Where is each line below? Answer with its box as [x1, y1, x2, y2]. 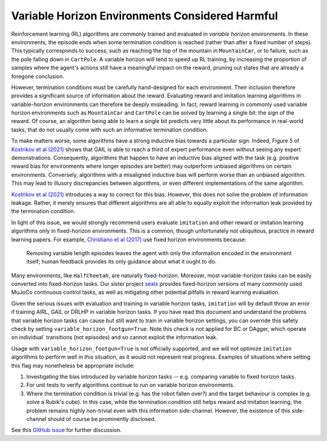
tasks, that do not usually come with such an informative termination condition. [11, 126, 208, 133]
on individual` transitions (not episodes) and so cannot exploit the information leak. [11, 334, 218, 341]
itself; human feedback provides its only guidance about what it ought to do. [26, 258, 217, 265]
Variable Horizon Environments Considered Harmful [11, 9, 279, 22]
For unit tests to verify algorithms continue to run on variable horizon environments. [26, 382, 235, 389]
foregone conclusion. [11, 73, 65, 80]
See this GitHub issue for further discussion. [11, 426, 122, 434]
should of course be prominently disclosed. [47, 415, 156, 422]
